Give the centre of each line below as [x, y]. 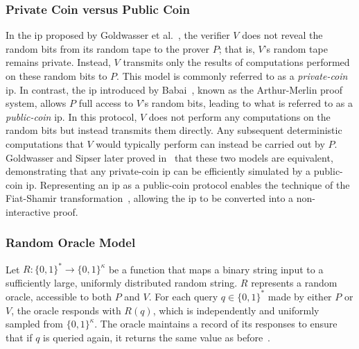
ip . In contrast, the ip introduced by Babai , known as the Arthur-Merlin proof [174, 89]
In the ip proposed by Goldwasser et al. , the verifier [118, 35]
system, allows [36, 103]
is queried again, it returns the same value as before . [157, 337]
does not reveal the [282, 35]
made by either [300, 296]
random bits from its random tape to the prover [107, 48]
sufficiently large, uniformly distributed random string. [122, 282]
